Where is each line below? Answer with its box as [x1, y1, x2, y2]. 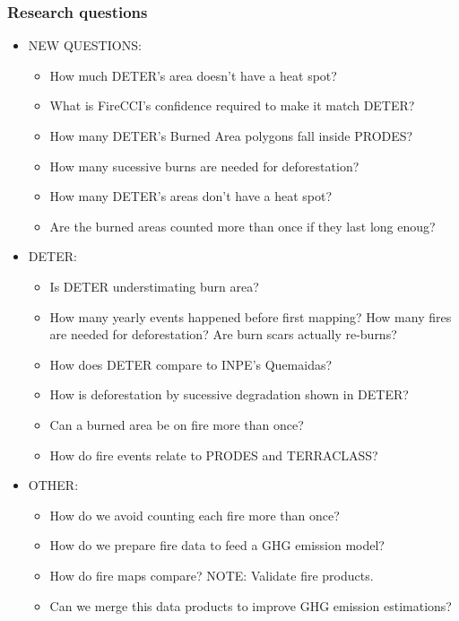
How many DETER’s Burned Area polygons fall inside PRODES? [49, 127, 413, 144]
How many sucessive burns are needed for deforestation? [49, 156, 359, 175]
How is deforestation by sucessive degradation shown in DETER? [49, 385, 409, 404]
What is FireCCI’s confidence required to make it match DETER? [49, 96, 415, 115]
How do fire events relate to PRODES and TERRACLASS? [49, 445, 378, 464]
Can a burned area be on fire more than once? [49, 415, 304, 433]
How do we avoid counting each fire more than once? [49, 505, 340, 524]
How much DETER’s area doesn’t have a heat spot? [49, 66, 337, 84]
